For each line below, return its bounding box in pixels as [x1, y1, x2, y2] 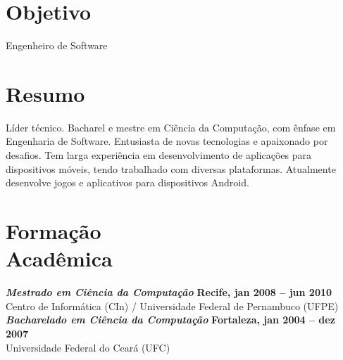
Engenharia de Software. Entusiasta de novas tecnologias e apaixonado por [6, 134, 328, 148]
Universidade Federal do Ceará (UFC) [6, 340, 170, 354]
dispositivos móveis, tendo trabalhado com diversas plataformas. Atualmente [6, 161, 336, 176]
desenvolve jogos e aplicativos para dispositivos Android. [6, 175, 249, 190]
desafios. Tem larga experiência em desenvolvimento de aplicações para [6, 148, 311, 162]
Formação [6, 217, 101, 245]
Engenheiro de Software [6, 38, 108, 53]
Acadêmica [6, 244, 113, 273]
